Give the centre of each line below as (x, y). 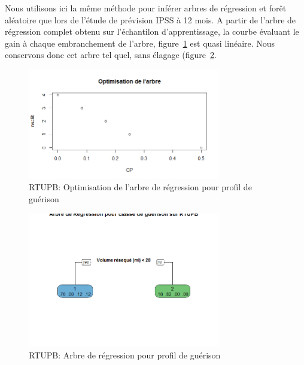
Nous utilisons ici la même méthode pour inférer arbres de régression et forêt (146, 8)
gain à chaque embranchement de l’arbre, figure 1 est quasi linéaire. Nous (140, 43)
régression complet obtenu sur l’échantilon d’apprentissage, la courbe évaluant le (152, 31)
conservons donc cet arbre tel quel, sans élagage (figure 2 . (111, 55)
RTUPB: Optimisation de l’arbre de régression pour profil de (140, 187)
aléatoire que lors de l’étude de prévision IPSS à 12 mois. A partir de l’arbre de (151, 19)
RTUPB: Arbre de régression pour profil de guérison (125, 355)
